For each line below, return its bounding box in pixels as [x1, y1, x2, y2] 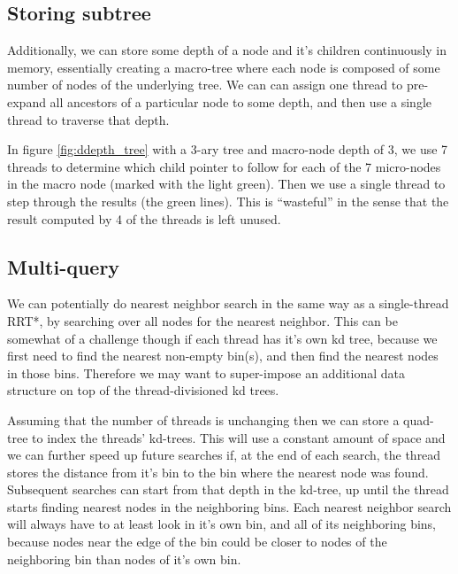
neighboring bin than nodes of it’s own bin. [7, 549, 241, 568]
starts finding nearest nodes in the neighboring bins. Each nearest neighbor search [7, 497, 452, 516]
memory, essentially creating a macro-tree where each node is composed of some [7, 58, 440, 76]
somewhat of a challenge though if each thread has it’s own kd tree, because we [7, 329, 438, 347]
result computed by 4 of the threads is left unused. [7, 209, 281, 228]
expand [7, 92, 46, 111]
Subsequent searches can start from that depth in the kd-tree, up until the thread [7, 480, 449, 499]
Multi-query [7, 252, 120, 280]
